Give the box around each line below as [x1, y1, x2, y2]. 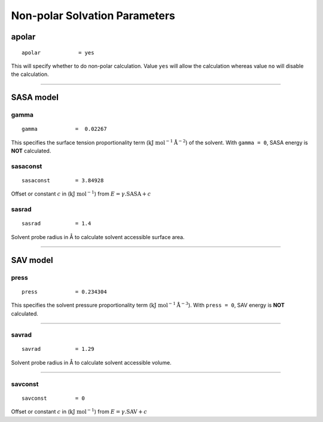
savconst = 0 [22, 395, 85, 402]
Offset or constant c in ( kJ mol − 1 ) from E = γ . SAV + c [11, 407, 148, 415]
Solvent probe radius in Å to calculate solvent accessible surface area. [11, 233, 185, 240]
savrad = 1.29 [22, 345, 95, 353]
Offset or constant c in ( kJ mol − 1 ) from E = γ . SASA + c [11, 189, 151, 197]
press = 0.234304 [22, 288, 107, 295]
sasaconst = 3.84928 [22, 177, 104, 184]
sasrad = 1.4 [22, 220, 92, 227]
